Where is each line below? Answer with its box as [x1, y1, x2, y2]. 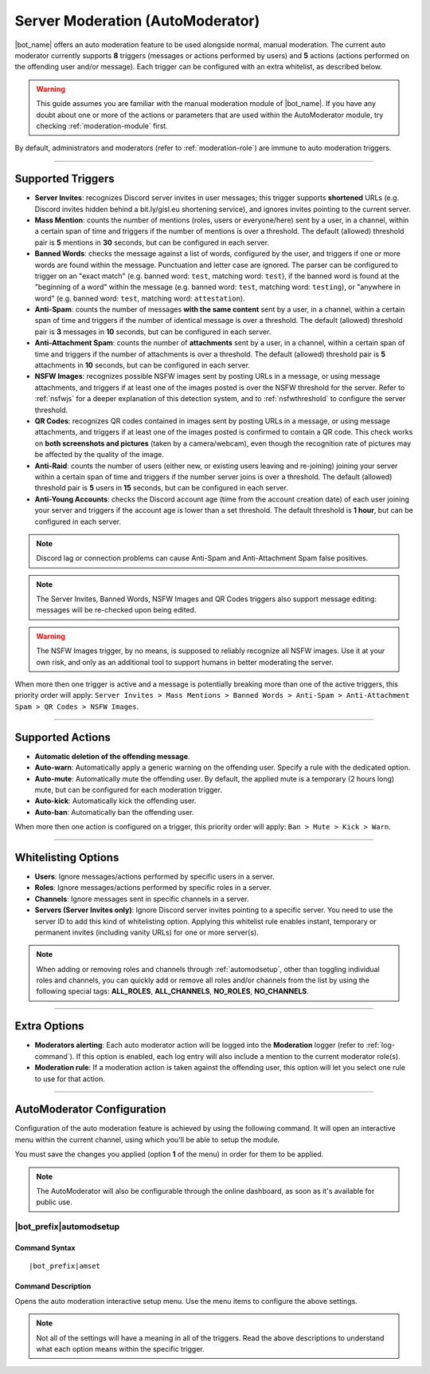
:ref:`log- [365, 1041, 396, 1050]
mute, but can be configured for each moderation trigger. [34, 785, 223, 794]
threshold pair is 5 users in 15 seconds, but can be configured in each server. [34, 483, 288, 493]
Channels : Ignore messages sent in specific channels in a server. [34, 894, 250, 904]
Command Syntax [14, 1242, 76, 1252]
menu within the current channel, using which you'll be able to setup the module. [14, 1135, 280, 1144]
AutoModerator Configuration [14, 1103, 166, 1116]
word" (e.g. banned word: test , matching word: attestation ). [34, 293, 246, 303]
